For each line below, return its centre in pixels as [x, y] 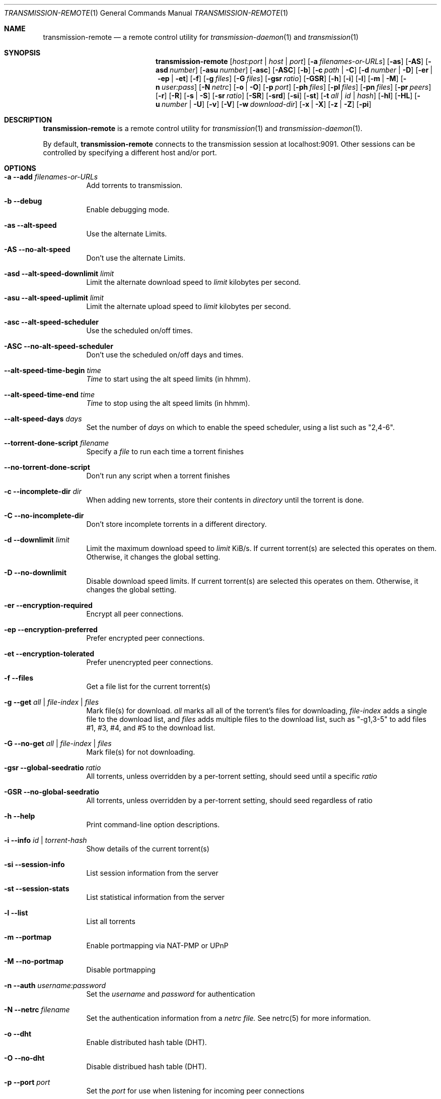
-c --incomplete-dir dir [43, 491]
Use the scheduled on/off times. [139, 330]
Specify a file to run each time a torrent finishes [165, 451]
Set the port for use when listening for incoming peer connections [195, 1091]
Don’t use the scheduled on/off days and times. [165, 355]
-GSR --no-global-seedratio [52, 792]
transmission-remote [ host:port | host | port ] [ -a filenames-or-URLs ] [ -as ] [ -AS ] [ [292, 61]
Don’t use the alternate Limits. [136, 258]
